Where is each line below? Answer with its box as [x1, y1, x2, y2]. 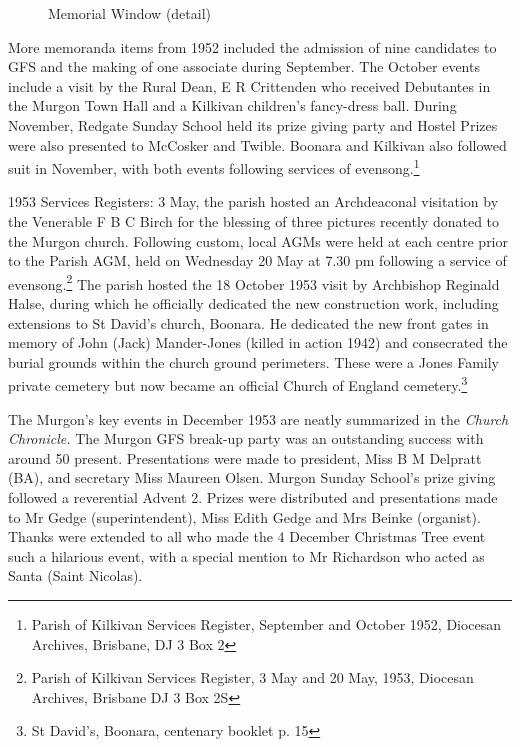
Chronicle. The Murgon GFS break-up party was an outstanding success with [8, 428, 484, 449]
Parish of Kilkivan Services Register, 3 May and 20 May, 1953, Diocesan [31, 667, 474, 688]
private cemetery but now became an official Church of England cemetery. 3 [8, 372, 468, 396]
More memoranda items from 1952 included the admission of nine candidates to [8, 36, 497, 57]
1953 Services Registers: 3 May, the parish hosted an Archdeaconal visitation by [8, 191, 499, 212]
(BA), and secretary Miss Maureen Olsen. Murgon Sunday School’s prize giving [8, 467, 496, 488]
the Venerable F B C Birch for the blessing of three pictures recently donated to [8, 211, 500, 231]
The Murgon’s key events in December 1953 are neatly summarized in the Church [8, 408, 509, 429]
